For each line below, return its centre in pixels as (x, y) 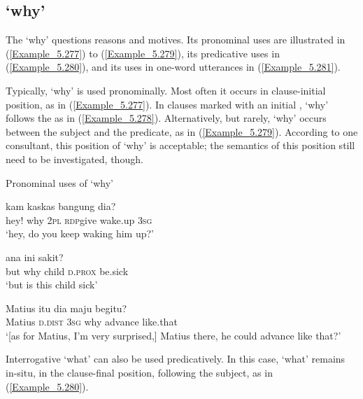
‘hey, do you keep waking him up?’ (80, 233)
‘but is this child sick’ (52, 285)
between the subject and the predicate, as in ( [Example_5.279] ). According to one (182, 131)
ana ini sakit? (35, 257)
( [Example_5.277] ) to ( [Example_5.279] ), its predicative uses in (143, 53)
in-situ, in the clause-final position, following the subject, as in (139, 373)
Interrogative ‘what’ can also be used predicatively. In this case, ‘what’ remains (176, 359)
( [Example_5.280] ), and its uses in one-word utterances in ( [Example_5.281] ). (173, 67)
